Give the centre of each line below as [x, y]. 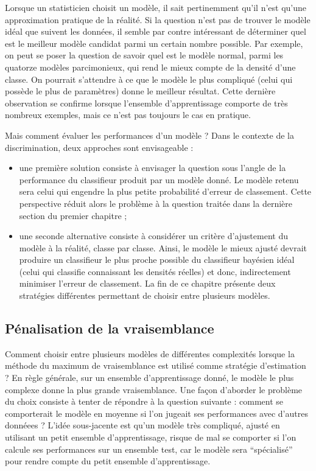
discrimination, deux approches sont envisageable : [99, 147]
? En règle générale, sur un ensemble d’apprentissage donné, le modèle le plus [149, 378]
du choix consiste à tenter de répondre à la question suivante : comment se [144, 401]
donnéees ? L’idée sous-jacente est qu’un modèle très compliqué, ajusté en [142, 425]
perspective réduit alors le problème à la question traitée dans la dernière [156, 203]
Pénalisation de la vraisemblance [110, 328]
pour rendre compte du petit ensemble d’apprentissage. [108, 461]
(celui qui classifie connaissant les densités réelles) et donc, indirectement [155, 271]
